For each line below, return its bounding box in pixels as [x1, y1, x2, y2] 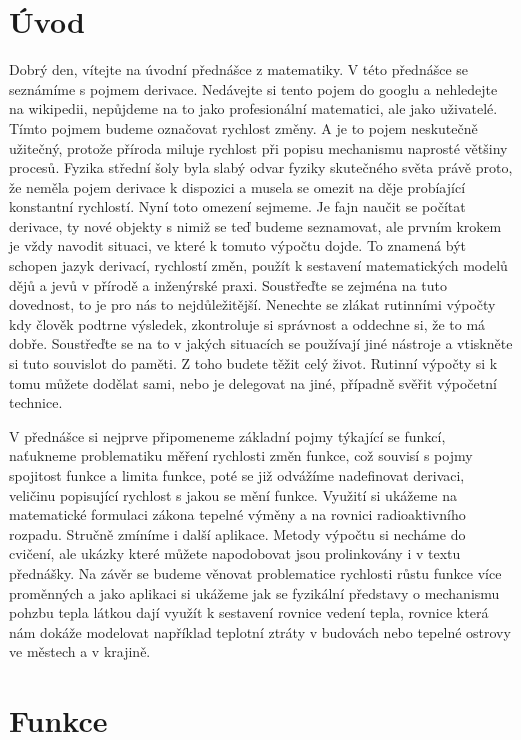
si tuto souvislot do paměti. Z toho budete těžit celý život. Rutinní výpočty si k [9, 353, 498, 374]
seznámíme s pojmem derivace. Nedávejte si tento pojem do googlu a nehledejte [9, 78, 498, 99]
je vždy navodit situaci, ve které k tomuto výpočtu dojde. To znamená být [9, 235, 467, 256]
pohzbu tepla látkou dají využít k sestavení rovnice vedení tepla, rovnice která [9, 602, 489, 623]
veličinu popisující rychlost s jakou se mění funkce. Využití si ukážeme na [9, 484, 458, 505]
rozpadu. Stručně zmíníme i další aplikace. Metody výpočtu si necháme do [9, 523, 466, 544]
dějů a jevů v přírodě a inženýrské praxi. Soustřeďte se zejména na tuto [9, 274, 447, 295]
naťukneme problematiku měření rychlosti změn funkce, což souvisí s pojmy [9, 445, 473, 466]
